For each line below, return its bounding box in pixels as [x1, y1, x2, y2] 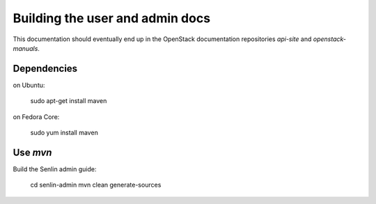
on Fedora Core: [13, 112, 60, 121]
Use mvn [13, 146, 52, 158]
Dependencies [13, 63, 78, 74]
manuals [13, 44, 38, 52]
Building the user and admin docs [13, 10, 211, 26]
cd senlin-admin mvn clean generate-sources [30, 181, 162, 189]
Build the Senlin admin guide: [13, 164, 97, 173]
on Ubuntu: [13, 81, 45, 89]
